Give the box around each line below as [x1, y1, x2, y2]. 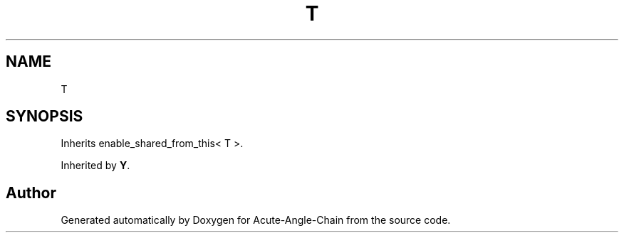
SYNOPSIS [6, 107, 83, 126]
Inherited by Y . [61, 159, 130, 172]
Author [6, 183, 56, 202]
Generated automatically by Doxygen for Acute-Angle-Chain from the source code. [61, 214, 451, 227]
